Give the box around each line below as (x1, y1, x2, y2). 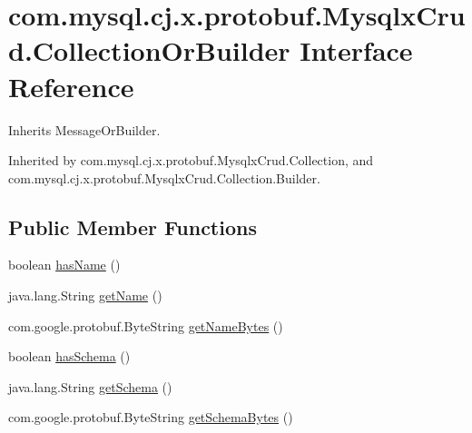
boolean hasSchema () (8, 347, 131, 366)
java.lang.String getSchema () (8, 377, 172, 396)
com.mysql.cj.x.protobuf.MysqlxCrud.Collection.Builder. (8, 168, 320, 187)
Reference (8, 67, 134, 104)
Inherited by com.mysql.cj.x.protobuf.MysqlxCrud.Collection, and (8, 151, 374, 170)
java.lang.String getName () (8, 286, 162, 305)
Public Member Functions (8, 212, 257, 241)
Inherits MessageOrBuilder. (8, 120, 161, 139)
